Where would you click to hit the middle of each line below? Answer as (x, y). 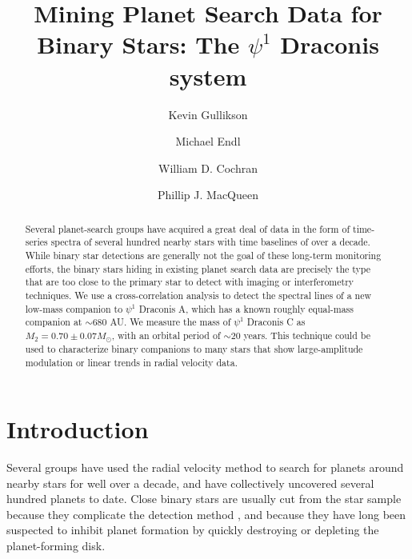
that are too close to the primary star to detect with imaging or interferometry (190, 282)
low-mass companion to (74, 308)
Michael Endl (208, 141)
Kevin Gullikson (208, 114)
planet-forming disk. (56, 546)
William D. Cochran (208, 168)
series (36, 242)
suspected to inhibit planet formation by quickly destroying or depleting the (193, 530)
